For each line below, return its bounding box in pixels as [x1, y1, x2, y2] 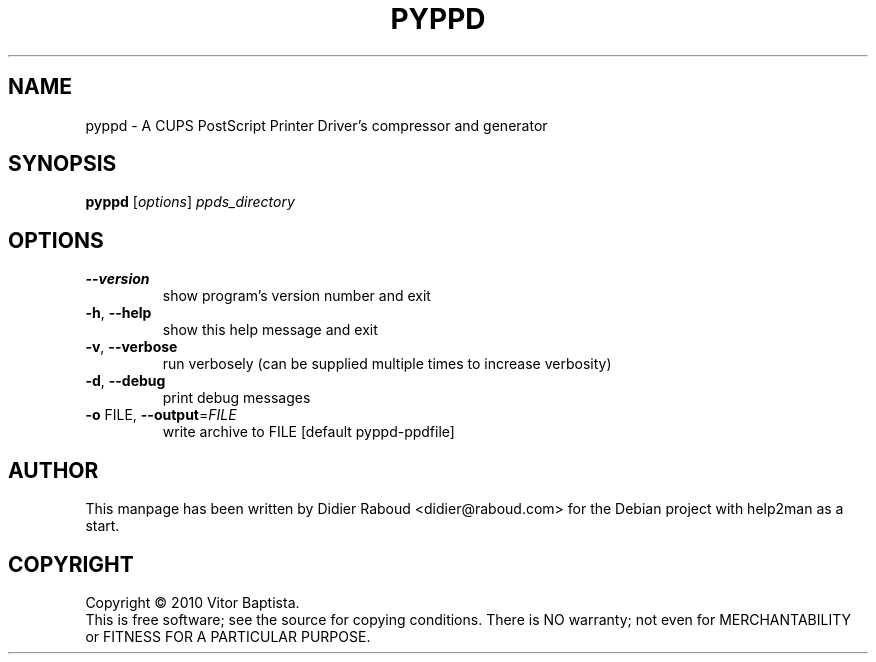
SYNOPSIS [8, 151, 117, 177]
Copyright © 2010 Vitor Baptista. [85, 593, 300, 611]
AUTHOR [8, 457, 99, 483]
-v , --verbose [85, 338, 178, 356]
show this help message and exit [162, 321, 378, 339]
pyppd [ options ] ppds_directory [85, 193, 295, 211]
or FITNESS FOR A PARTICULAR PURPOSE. [85, 627, 371, 645]
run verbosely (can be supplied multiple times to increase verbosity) [162, 355, 612, 373]
